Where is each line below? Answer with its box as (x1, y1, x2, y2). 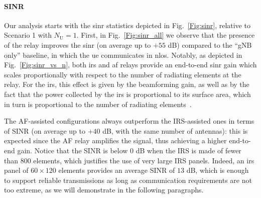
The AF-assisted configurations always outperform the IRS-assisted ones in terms (4, 116, 254, 126)
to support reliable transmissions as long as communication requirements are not (4, 174, 252, 185)
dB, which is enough (186, 165, 249, 175)
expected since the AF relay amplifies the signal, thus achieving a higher (4, 135, 227, 146)
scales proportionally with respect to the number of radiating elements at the (4, 69, 241, 79)
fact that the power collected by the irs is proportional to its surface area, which (4, 88, 251, 99)
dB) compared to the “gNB (168, 39, 252, 50)
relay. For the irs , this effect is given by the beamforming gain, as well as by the (4, 79, 249, 89)
